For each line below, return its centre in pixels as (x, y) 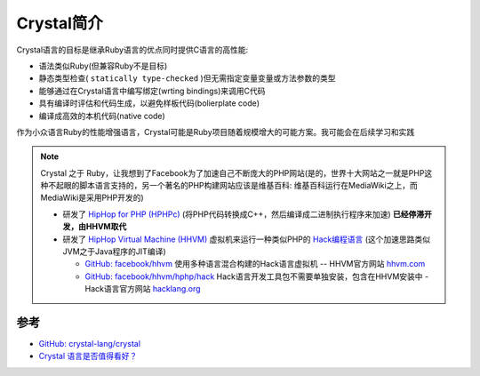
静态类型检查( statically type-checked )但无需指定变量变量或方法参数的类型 (187, 78)
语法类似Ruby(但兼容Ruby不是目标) (103, 66)
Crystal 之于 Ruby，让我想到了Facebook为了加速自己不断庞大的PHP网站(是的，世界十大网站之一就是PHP (232, 172)
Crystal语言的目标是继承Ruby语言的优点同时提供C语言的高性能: (132, 50)
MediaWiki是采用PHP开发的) (92, 198)
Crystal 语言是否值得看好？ (88, 356)
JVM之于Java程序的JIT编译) (114, 252)
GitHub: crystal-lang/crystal (90, 344)
